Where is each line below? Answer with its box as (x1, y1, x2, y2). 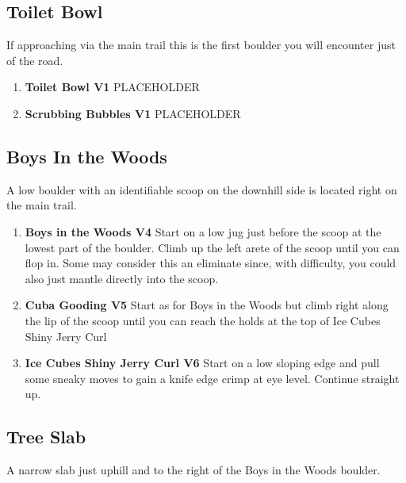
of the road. (6, 52, 63, 68)
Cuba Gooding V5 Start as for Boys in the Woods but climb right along (25, 297, 389, 313)
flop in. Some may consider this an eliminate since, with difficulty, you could (25, 255, 396, 271)
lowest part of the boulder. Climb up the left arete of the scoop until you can (25, 239, 400, 255)
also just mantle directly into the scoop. (25, 270, 219, 286)
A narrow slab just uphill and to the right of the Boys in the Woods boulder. (6, 462, 381, 478)
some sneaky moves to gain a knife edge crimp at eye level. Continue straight (25, 370, 400, 386)
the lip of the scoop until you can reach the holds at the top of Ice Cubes (25, 312, 381, 328)
